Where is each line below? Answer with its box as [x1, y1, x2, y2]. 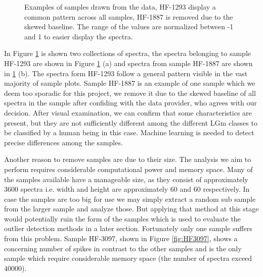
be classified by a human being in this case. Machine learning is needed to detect [4, 127, 254, 138]
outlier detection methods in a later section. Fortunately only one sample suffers [4, 223, 252, 234]
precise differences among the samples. [4, 137, 123, 147]
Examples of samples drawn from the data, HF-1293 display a [24, 2, 216, 12]
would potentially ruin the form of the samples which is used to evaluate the [4, 213, 241, 224]
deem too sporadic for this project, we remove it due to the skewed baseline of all [4, 87, 256, 98]
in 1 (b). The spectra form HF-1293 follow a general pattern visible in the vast [4, 68, 248, 78]
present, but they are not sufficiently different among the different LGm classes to [4, 117, 257, 128]
